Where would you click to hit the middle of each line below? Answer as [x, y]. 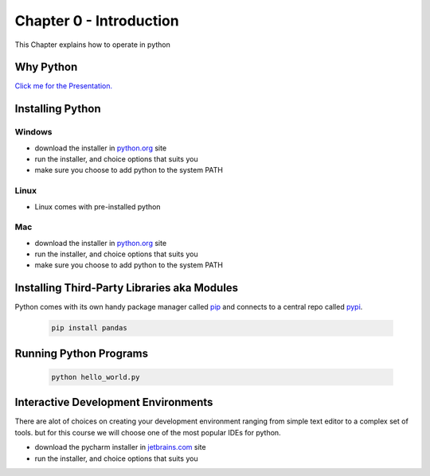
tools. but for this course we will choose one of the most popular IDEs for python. [148, 432]
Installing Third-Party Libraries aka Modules [127, 288]
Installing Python [58, 109]
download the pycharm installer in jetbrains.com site [120, 447]
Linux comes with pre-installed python [98, 206]
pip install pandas [89, 328]
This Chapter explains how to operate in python [92, 45]
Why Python [46, 67]
